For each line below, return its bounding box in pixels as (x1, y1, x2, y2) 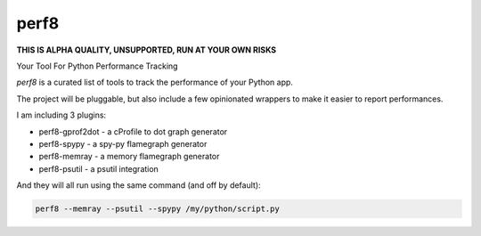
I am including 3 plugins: (16, 110, 107, 120)
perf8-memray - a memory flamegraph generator (38, 151, 220, 162)
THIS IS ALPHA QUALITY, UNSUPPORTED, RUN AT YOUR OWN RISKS (16, 45, 276, 55)
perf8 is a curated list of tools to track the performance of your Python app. (16, 77, 294, 88)
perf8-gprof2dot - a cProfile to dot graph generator (38, 126, 228, 137)
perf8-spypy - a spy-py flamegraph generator (38, 138, 208, 149)
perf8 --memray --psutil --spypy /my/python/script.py (35, 204, 280, 214)
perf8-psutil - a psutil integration (38, 163, 159, 174)
